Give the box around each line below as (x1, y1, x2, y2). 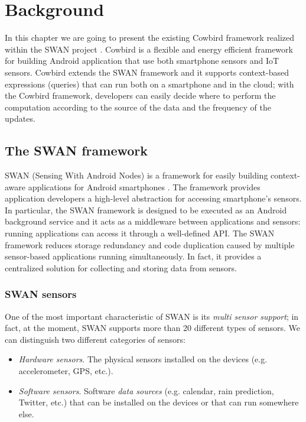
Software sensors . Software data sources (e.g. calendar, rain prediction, (18, 384, 274, 397)
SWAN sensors (5, 287, 77, 301)
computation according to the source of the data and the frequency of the (5, 100, 271, 113)
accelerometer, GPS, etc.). (18, 365, 113, 377)
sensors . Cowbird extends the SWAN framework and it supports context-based (5, 66, 289, 78)
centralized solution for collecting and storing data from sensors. (5, 261, 237, 274)
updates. (5, 112, 35, 125)
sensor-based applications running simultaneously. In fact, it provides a (5, 250, 262, 262)
